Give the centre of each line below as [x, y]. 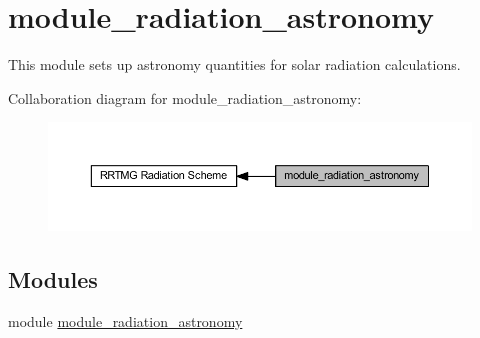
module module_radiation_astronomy [125, 320]
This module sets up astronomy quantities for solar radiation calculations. [234, 64]
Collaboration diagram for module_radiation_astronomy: [185, 97]
